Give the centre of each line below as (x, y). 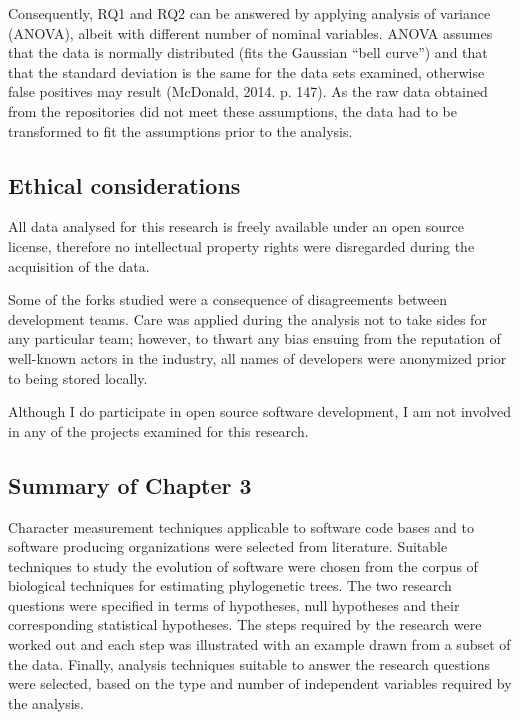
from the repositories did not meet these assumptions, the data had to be (232, 110)
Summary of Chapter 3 (130, 484)
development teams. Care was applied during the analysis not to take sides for (247, 318)
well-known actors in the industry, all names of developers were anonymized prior (257, 357)
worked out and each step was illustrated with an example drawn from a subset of (259, 644)
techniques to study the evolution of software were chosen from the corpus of (243, 565)
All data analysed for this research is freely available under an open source (236, 226)
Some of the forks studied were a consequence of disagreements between (228, 299)
